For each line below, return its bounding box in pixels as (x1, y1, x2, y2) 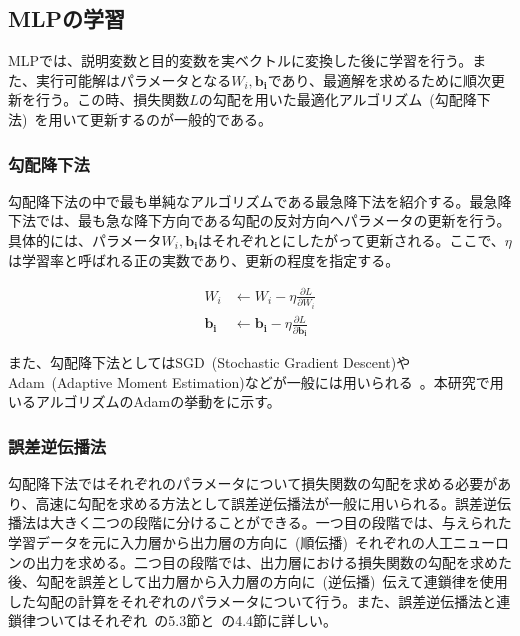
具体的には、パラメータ (8, 229, 162, 250)
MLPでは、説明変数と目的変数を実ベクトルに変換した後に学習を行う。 (8, 50, 473, 71)
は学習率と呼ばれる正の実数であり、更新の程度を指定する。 (8, 249, 400, 270)
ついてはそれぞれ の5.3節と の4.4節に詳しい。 (35, 610, 338, 631)
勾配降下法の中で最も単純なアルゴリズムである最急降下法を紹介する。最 (8, 190, 484, 211)
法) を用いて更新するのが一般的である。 (8, 108, 272, 129)
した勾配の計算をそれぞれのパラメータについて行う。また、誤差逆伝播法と (8, 590, 497, 611)
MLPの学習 (8, 3, 125, 34)
